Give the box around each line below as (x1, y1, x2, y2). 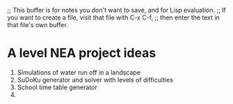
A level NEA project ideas (7, 45, 156, 61)
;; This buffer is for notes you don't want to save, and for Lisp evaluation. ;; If (7, 6, 226, 14)
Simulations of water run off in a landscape (17, 68, 141, 76)
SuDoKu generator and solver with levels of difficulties (17, 75, 174, 84)
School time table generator (17, 83, 97, 91)
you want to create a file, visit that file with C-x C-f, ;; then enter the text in (7, 13, 220, 22)
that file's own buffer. (7, 21, 68, 29)
